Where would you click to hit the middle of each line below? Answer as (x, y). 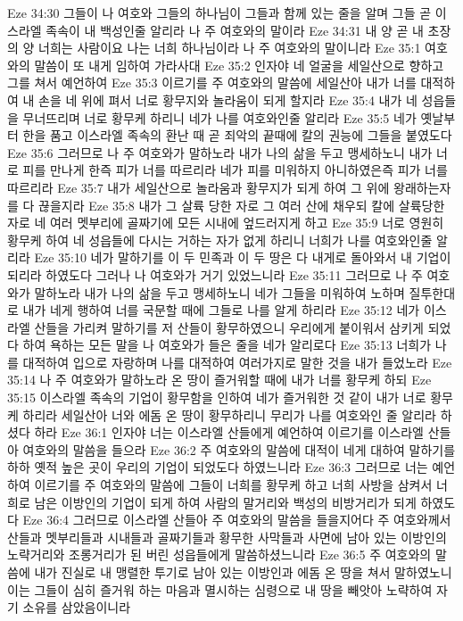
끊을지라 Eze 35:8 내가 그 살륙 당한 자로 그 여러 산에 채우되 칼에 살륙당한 (242, 205)
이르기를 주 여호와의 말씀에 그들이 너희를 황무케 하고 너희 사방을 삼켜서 (233, 485)
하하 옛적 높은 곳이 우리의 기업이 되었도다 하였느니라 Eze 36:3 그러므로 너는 (218, 467)
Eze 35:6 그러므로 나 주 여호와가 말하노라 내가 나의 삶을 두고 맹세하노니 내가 (220, 152)
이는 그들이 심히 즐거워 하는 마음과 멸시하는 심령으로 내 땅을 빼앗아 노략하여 (220, 589)
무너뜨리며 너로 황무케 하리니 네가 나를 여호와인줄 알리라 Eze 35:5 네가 (219, 117)
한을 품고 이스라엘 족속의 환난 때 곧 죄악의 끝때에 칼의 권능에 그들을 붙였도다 (237, 135)
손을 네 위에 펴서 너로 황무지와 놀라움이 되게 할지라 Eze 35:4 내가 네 (228, 99)
